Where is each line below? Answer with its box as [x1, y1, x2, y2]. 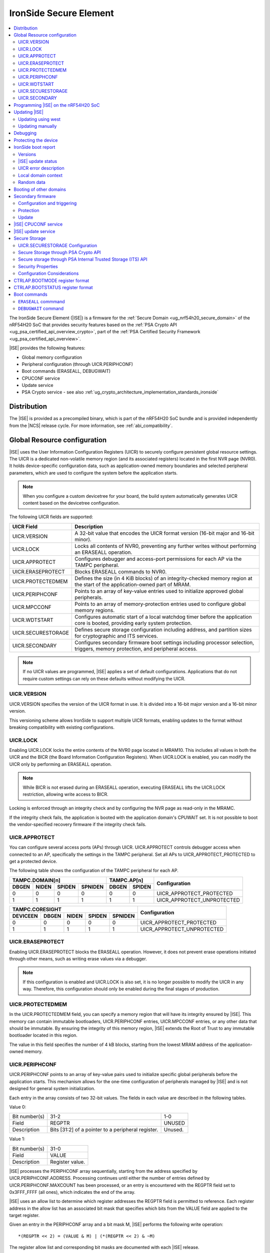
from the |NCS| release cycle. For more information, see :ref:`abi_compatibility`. [9, 423, 173, 429]
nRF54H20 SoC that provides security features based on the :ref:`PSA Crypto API [9, 321, 177, 328]
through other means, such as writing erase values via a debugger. [9, 956, 147, 962]
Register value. [50, 1158, 85, 1165]
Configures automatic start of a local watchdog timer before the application [74, 613, 252, 620]
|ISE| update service [13, 228, 55, 234]
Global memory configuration [21, 354, 82, 360]
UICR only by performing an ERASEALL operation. [9, 761, 112, 767]
